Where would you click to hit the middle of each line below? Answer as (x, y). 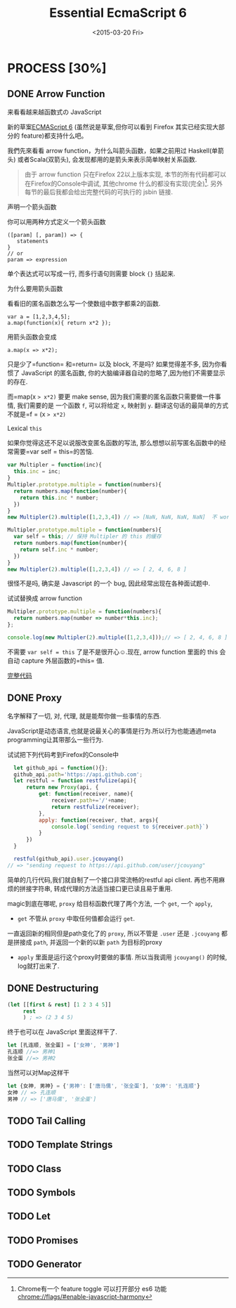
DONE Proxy (35, 698)
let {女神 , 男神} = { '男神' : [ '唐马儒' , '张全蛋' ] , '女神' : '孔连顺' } (104, 1086)
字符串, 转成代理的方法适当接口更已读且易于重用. (102, 888)
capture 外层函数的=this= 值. (63, 660)
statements (33, 241)
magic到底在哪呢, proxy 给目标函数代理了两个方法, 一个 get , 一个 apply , (110, 903)
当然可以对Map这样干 (39, 1073)
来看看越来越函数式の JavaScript (54, 112)
